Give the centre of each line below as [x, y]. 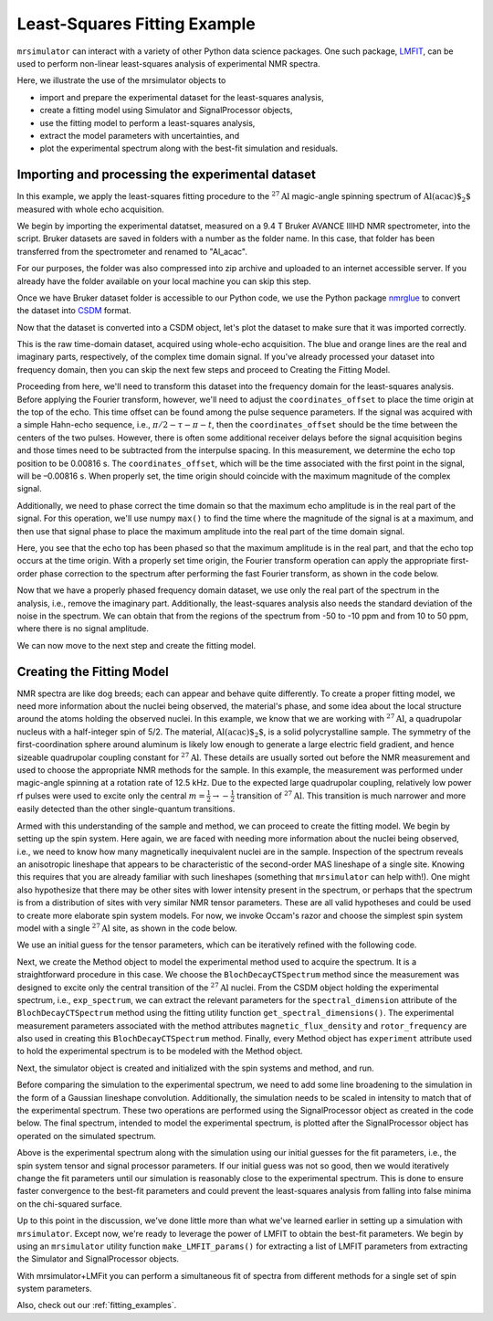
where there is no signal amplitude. [83, 629]
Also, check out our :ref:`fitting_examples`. [97, 1305]
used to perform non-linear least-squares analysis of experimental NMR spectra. [168, 63]
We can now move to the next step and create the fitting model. [136, 645]
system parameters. [54, 1289]
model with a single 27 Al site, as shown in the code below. [127, 928]
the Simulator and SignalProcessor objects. [98, 1259]
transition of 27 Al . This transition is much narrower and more [351, 795]
